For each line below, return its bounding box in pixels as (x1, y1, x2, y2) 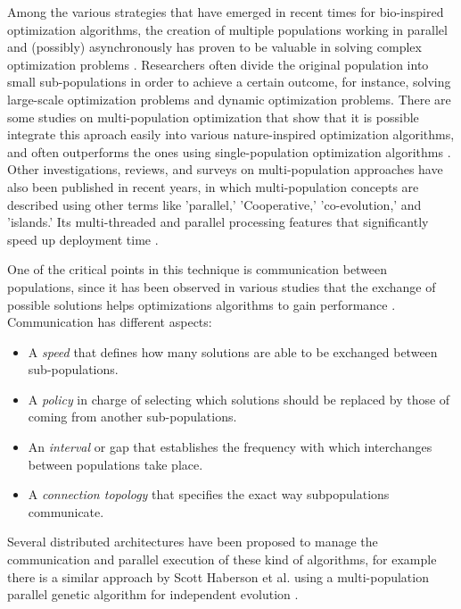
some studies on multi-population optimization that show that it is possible (7, 107, 419, 126)
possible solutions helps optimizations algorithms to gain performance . (7, 295, 396, 313)
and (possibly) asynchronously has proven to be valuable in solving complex (7, 38, 422, 56)
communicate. (28, 502, 104, 521)
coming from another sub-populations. (28, 407, 237, 426)
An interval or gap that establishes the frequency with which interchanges (28, 438, 432, 456)
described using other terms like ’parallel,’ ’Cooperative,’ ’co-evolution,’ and (7, 195, 422, 213)
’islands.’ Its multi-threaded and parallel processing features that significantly (7, 213, 429, 231)
